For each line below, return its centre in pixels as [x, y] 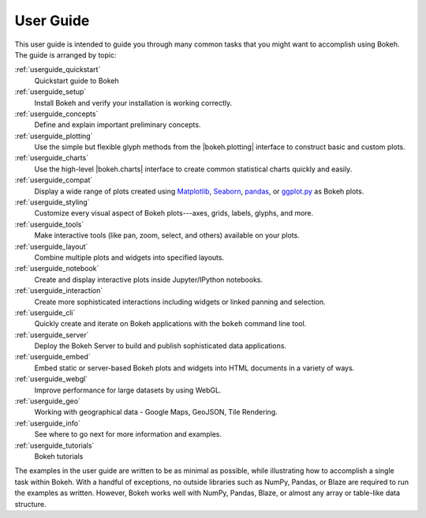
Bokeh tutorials [59, 456]
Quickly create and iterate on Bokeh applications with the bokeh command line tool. [170, 324]
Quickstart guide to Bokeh [77, 81]
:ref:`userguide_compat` [54, 180]
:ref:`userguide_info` [48, 423]
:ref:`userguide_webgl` [51, 379]
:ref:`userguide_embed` [52, 357]
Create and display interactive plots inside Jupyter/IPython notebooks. [149, 280]
